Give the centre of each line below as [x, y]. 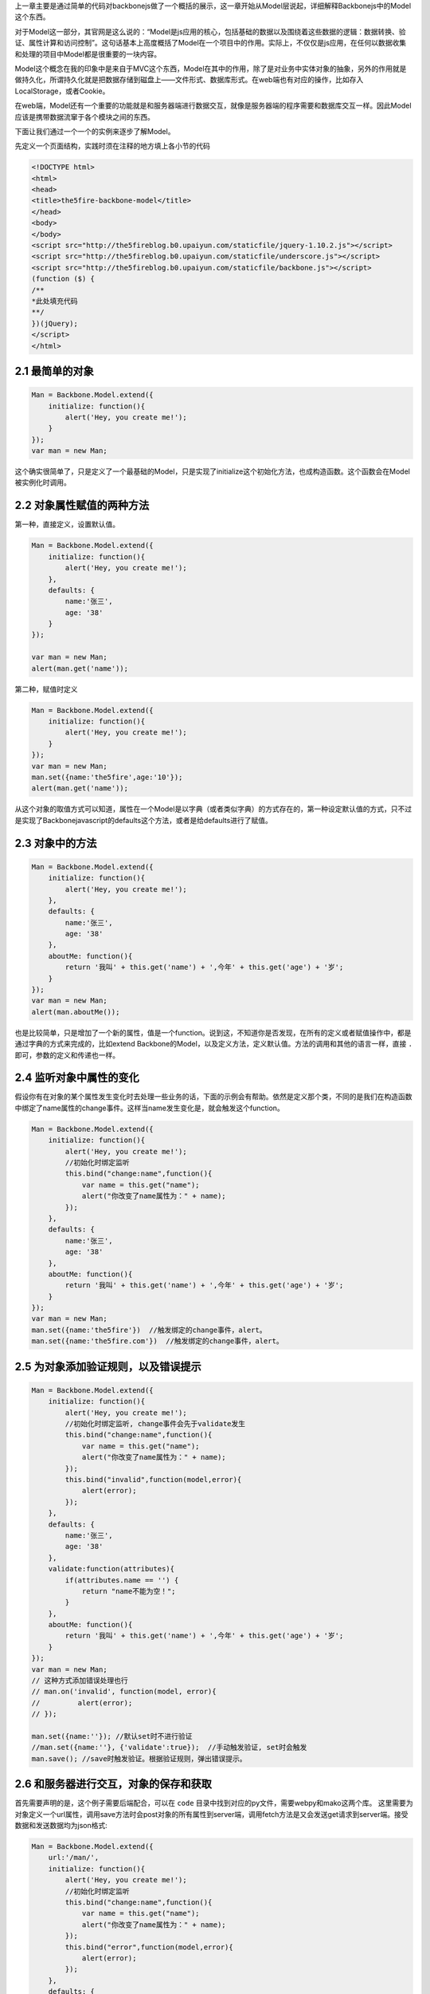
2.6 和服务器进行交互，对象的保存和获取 [113, 1784]
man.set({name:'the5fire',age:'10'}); [107, 777]
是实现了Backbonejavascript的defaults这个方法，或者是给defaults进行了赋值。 [143, 820]
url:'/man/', [74, 1858]
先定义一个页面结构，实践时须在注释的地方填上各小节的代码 [112, 146]
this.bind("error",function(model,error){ [149, 1947]
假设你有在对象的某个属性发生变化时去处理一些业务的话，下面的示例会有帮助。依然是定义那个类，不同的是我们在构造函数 [213, 1097]
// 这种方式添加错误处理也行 [80, 1681]
